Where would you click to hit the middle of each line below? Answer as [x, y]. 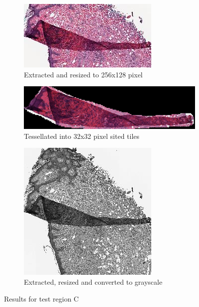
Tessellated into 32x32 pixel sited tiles [82, 136]
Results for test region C [42, 298]
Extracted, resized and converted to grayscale [93, 281]
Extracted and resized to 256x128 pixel [83, 74]
